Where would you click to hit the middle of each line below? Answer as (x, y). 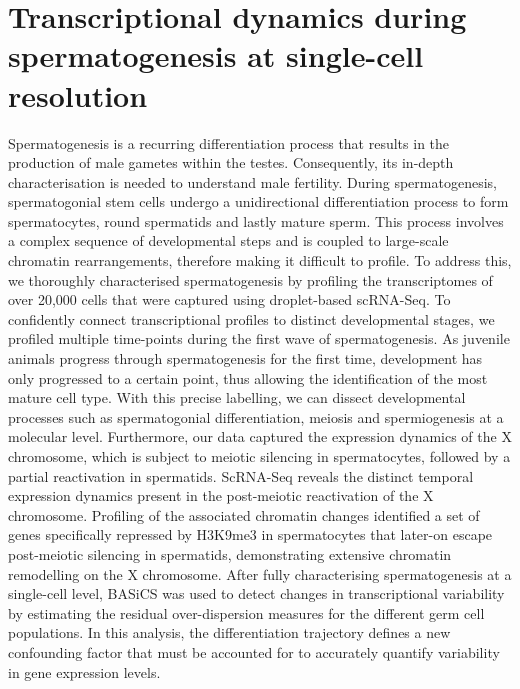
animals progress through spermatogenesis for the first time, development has (245, 358)
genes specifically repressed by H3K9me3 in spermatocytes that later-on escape (250, 534)
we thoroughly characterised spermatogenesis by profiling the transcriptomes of (250, 279)
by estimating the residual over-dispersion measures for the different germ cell (246, 612)
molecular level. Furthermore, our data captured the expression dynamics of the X (260, 436)
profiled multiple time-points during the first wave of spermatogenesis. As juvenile (259, 338)
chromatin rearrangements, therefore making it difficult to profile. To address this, (260, 260)
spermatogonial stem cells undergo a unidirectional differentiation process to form (258, 201)
